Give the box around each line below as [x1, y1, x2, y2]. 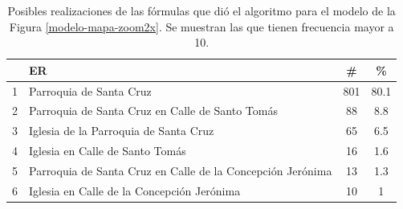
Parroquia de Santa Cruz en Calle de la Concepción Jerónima [29, 162, 332, 178]
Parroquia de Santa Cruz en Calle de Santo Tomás [29, 102, 278, 119]
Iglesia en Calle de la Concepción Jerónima [29, 182, 241, 199]
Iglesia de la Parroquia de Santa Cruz [29, 122, 214, 139]
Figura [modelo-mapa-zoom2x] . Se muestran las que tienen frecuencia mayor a [9, 18, 394, 35]
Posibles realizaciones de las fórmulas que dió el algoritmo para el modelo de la [7, 2, 396, 18]
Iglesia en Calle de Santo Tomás [29, 142, 186, 159]
